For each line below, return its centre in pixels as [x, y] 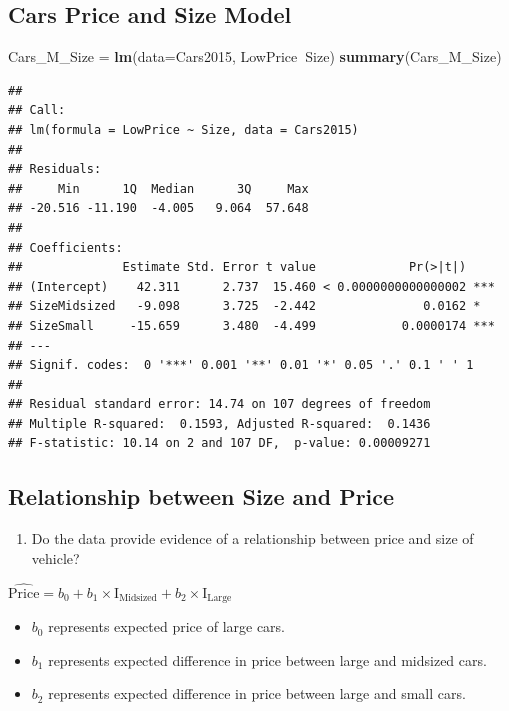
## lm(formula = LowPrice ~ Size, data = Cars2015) [183, 129]
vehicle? [55, 557]
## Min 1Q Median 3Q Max [158, 188]
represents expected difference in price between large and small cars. [257, 693]
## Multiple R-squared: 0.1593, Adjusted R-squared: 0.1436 [219, 423]
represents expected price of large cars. [166, 626]
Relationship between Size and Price [201, 496]
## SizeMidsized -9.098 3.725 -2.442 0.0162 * [244, 306]
